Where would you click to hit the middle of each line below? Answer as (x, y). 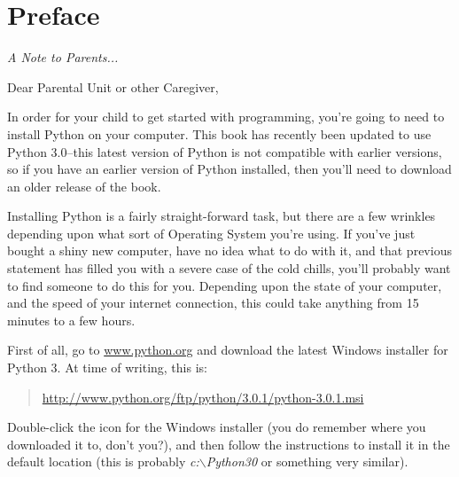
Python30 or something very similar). (307, 461)
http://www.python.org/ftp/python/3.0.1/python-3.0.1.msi (203, 397)
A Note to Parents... (63, 57)
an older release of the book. (84, 186)
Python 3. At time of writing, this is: (107, 368)
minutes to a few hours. (71, 320)
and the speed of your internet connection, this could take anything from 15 (213, 303)
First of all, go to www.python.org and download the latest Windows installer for (228, 350)
